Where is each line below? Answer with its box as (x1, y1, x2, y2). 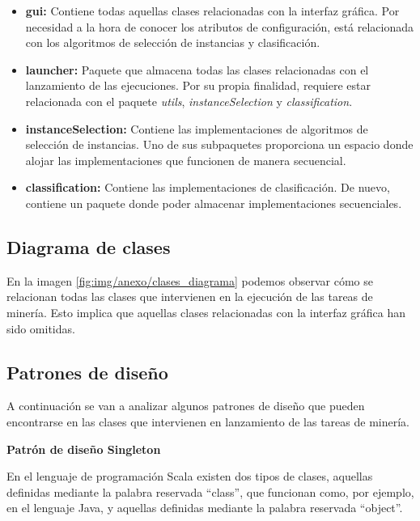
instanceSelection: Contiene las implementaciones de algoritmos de (25, 120, 368, 137)
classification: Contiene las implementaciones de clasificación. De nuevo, (25, 179, 390, 196)
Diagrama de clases (6, 234, 171, 259)
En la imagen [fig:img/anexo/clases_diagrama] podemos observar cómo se (6, 272, 373, 289)
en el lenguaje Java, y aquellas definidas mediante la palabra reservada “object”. (6, 499, 403, 516)
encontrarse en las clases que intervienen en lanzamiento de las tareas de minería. (6, 413, 409, 430)
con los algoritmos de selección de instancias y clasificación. (25, 34, 320, 51)
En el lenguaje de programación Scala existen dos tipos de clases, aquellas (6, 468, 373, 485)
